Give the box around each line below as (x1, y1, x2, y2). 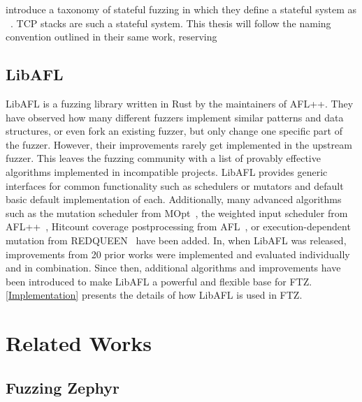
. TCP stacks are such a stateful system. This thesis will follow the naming (10, 15, 331, 30)
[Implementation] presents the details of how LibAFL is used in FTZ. (6, 288, 303, 302)
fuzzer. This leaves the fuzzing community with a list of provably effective (6, 151, 321, 165)
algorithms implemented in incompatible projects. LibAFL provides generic (6, 164, 328, 179)
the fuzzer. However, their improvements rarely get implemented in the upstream (6, 137, 352, 151)
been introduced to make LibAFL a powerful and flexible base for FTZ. (6, 274, 312, 288)
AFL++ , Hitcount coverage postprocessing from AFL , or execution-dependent (6, 219, 351, 234)
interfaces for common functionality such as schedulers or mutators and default (6, 178, 344, 193)
